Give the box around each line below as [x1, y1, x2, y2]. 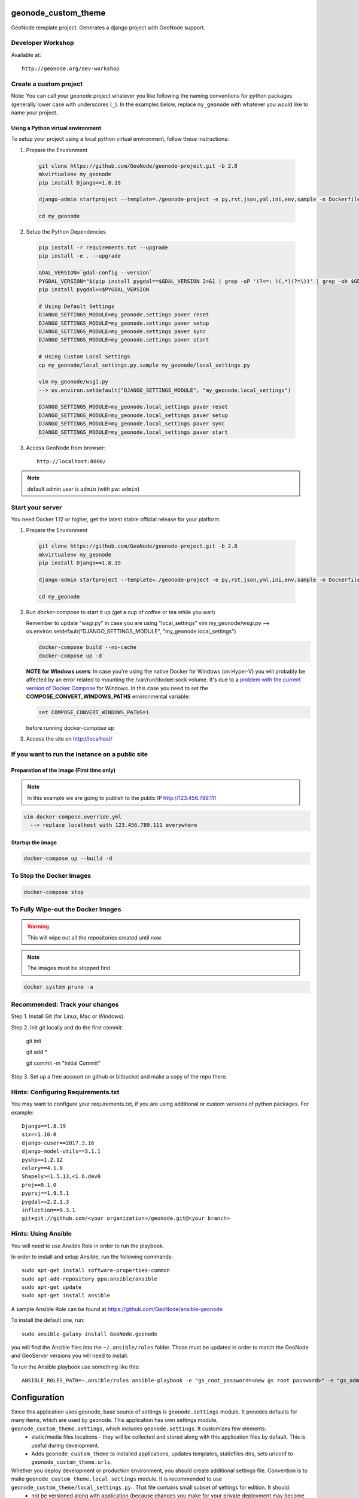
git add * [26, 1049, 48, 1056]
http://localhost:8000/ [36, 458, 107, 465]
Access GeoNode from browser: [26, 444, 106, 451]
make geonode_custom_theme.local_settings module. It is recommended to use [11, 1475, 223, 1482]
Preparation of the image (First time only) [11, 766, 116, 774]
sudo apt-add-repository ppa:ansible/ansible [22, 1275, 158, 1282]
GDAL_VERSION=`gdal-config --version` [38, 270, 153, 276]
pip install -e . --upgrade [38, 252, 121, 259]
